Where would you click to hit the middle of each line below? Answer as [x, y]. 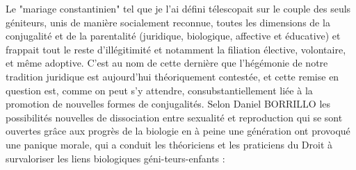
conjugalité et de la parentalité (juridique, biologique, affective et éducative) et [173, 36]
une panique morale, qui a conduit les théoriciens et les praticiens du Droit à [169, 144]
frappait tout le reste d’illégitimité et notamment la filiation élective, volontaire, [176, 49]
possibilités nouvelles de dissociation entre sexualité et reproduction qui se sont [174, 117]
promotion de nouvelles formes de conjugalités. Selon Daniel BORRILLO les [168, 104]
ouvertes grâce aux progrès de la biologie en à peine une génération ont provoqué [178, 131]
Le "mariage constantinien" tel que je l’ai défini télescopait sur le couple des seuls [178, 8]
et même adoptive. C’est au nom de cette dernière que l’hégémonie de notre [167, 63]
